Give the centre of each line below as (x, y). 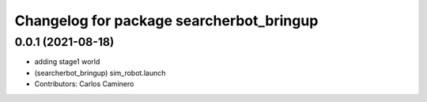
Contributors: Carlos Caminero (84, 84)
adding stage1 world (67, 62)
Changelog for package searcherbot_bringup (166, 21)
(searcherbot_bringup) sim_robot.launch (100, 73)
